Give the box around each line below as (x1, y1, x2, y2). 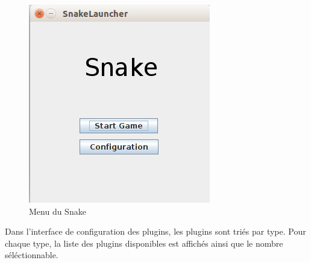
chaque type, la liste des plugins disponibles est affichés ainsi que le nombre (5, 236, 283, 249)
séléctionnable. (5, 249, 58, 261)
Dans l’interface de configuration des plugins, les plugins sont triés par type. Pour (5, 225, 306, 238)
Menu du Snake (29, 204, 86, 217)
